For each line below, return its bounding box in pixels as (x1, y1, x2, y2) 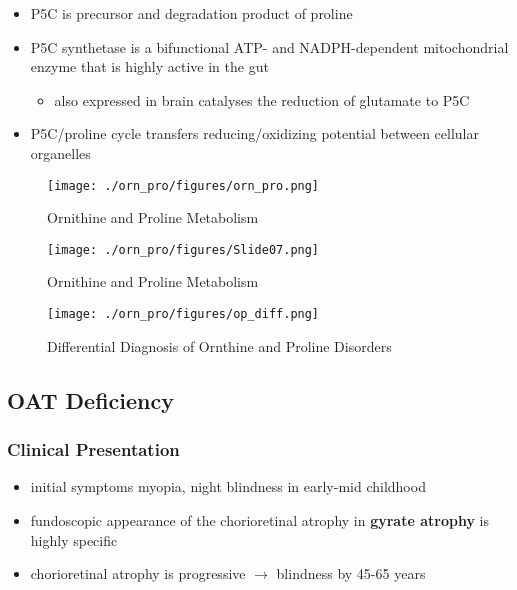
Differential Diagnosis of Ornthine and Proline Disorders (47, 335, 392, 356)
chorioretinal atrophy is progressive (30, 563, 246, 584)
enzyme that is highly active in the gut (30, 56, 269, 77)
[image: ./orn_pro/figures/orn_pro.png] (47, 178, 320, 193)
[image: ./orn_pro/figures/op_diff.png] (47, 307, 320, 322)
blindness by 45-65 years (276, 563, 426, 584)
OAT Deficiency (7, 384, 174, 415)
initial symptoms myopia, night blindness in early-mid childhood (30, 476, 426, 497)
